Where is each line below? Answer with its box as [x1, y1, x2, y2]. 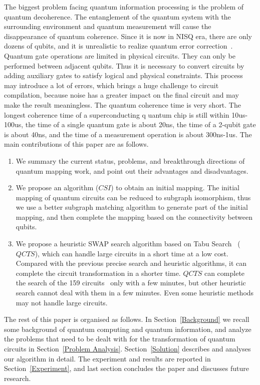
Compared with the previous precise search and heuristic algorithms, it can [16, 258, 247, 268]
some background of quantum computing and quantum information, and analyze [4, 323, 251, 334]
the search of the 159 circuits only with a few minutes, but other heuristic [16, 277, 246, 288]
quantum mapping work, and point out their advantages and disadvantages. [16, 165, 248, 176]
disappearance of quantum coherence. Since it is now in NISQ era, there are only [4, 31, 252, 41]
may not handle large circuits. [16, 297, 108, 307]
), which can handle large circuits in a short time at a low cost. [35, 248, 228, 258]
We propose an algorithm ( [16, 182, 99, 193]
